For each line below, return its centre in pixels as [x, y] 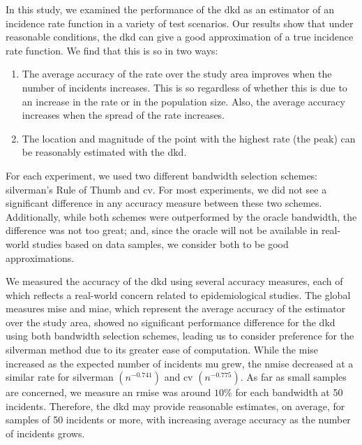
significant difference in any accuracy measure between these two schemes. [164, 203]
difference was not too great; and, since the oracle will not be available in [162, 230]
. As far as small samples [293, 377]
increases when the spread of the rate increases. [123, 115]
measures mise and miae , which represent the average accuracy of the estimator [176, 308]
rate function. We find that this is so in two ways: [112, 50]
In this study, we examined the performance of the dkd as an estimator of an [170, 9]
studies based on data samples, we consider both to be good [160, 243]
